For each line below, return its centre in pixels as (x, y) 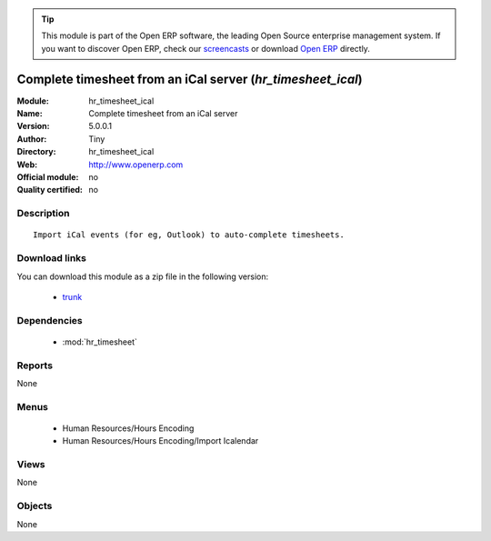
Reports (35, 366)
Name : (30, 114)
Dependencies (50, 320)
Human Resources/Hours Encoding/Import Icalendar (160, 441)
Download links (51, 258)
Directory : (36, 152)
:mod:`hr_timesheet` (100, 342)
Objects (35, 506)
